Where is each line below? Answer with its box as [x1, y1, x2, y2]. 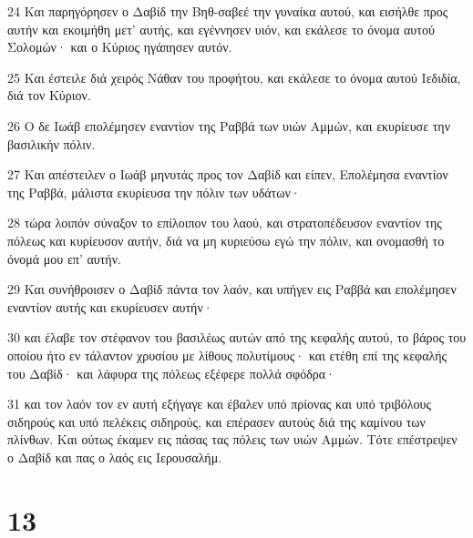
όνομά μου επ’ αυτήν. [7, 249, 121, 268]
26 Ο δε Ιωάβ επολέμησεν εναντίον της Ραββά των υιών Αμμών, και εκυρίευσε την [7, 116, 450, 135]
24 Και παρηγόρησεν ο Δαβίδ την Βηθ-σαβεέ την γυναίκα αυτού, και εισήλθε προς [7, 2, 448, 20]
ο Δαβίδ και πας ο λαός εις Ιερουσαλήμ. [7, 447, 222, 466]
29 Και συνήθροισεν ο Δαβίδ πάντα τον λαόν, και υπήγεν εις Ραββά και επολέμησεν [7, 279, 457, 299]
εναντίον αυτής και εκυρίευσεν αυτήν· [7, 297, 213, 316]
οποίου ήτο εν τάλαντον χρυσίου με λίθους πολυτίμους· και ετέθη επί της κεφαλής [7, 345, 447, 364]
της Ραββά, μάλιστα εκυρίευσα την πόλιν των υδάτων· [7, 182, 301, 201]
